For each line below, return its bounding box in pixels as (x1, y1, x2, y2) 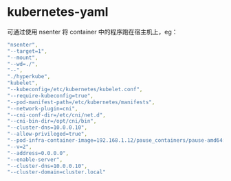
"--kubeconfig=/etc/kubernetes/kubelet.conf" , (7, 86, 143, 93)
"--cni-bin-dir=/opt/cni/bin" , (7, 118, 97, 125)
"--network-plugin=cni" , (7, 105, 78, 112)
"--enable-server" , (7, 156, 63, 163)
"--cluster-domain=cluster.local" (7, 169, 107, 176)
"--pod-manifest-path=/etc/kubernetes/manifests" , (7, 99, 155, 106)
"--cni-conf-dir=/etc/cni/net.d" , (7, 111, 107, 119)
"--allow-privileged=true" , (7, 131, 88, 138)
